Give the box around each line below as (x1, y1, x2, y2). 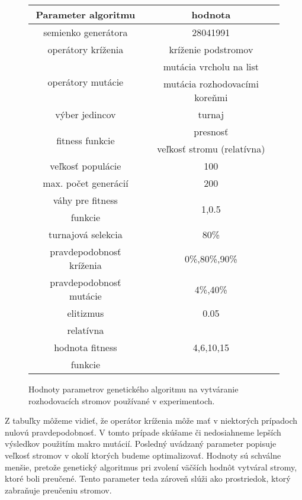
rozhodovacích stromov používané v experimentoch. (28, 394, 215, 407)
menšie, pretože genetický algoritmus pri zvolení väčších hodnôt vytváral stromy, (5, 460, 297, 473)
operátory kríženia (47, 43, 124, 56)
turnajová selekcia (49, 228, 123, 241)
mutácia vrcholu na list (163, 60, 259, 73)
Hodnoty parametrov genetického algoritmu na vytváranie (28, 383, 239, 395)
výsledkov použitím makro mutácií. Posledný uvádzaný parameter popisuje (5, 437, 277, 450)
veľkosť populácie (50, 159, 121, 173)
